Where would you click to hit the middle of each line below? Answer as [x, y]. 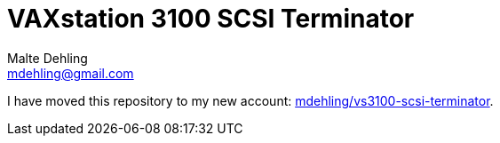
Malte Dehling [48, 58]
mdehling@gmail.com [71, 73]
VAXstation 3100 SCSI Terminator [211, 19]
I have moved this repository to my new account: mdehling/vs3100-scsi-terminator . [250, 100]
